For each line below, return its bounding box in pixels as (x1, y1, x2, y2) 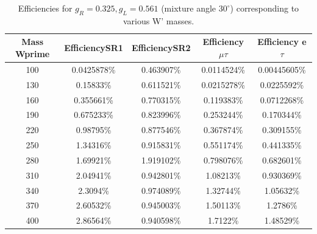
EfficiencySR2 (131, 41, 191, 54)
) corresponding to (230, 2, 299, 14)
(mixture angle (161, 2, 216, 14)
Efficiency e (257, 35, 307, 48)
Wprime (15, 47, 50, 60)
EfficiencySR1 (64, 41, 123, 54)
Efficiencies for (18, 2, 73, 14)
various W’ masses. (123, 14, 194, 27)
